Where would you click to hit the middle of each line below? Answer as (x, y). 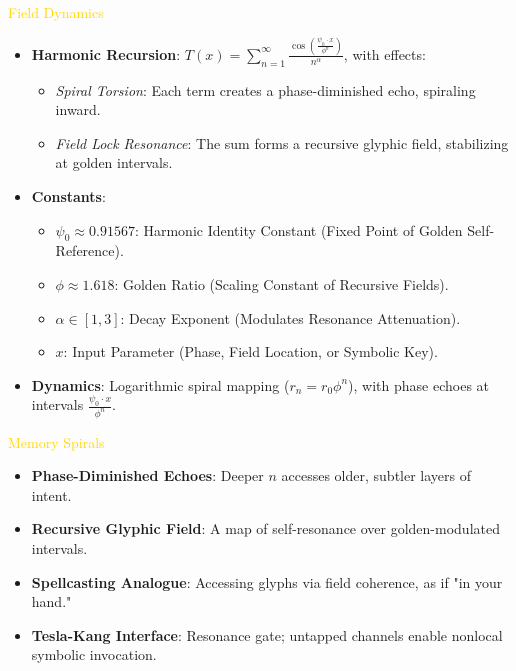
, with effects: (384, 53)
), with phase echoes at (419, 384)
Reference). (89, 250)
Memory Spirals (56, 441)
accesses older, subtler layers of (376, 475)
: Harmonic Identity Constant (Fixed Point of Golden (298, 229)
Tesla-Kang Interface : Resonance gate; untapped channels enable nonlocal (267, 634)
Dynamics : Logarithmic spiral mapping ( (160, 384)
